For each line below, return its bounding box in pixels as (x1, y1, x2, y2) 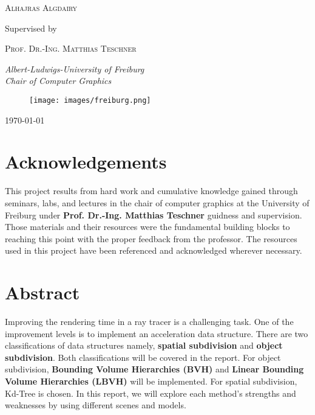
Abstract (5, 280, 80, 305)
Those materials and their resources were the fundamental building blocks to (5, 220, 290, 233)
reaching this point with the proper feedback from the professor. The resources (5, 232, 297, 245)
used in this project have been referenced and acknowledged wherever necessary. (5, 244, 302, 257)
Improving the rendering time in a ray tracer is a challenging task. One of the (5, 315, 294, 328)
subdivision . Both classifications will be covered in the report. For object (5, 350, 281, 363)
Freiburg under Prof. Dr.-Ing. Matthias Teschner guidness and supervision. (5, 208, 302, 221)
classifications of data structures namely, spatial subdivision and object (5, 339, 283, 352)
